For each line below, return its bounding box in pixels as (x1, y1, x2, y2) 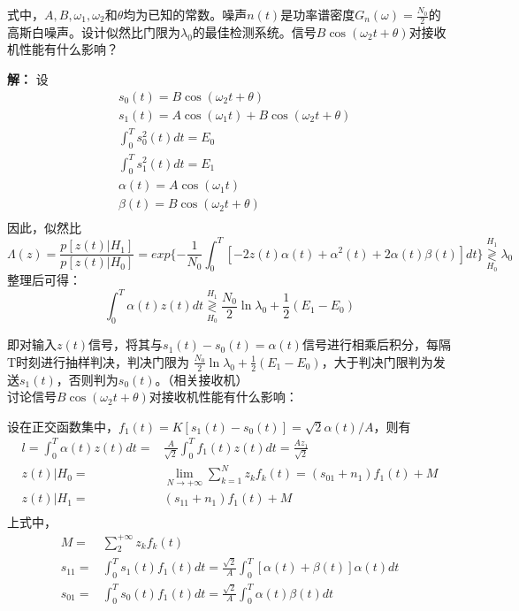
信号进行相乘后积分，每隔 (301, 335, 451, 354)
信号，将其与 (88, 335, 164, 354)
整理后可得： (7, 271, 81, 289)
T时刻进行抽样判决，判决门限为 (7, 352, 190, 370)
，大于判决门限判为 (321, 352, 433, 370)
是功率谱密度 (280, 5, 355, 23)
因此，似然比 (7, 218, 81, 237)
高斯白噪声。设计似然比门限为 (7, 22, 180, 41)
